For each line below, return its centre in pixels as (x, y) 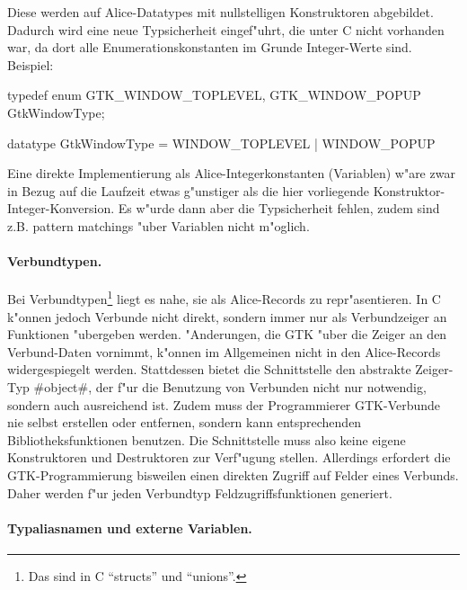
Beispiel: (31, 64)
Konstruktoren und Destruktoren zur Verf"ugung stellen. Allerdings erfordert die (229, 457)
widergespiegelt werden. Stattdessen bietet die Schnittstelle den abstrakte (209, 369)
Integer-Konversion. (61, 208)
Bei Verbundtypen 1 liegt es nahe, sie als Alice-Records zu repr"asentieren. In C (224, 297)
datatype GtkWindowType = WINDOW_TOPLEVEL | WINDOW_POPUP (221, 143)
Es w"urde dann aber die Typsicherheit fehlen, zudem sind (279, 208)
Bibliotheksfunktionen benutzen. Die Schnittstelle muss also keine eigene (207, 439)
